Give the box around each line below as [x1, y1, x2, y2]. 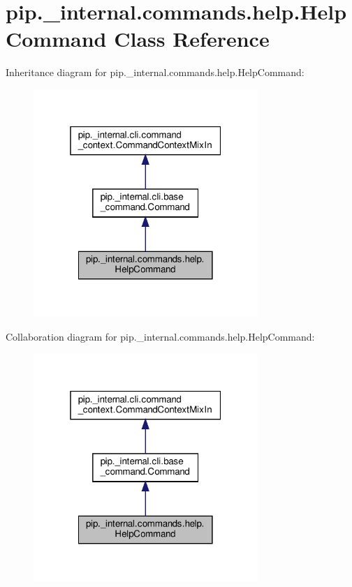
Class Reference [114, 24, 270, 53]
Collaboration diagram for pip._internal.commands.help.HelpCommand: [6, 329, 315, 343]
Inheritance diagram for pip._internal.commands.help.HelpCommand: [6, 65, 305, 80]
